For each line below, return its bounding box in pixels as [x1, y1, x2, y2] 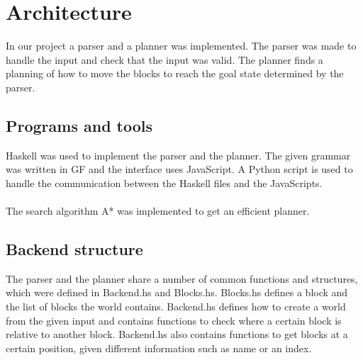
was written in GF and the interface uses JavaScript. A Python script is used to [6, 162, 353, 176]
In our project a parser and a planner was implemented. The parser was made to [6, 38, 357, 53]
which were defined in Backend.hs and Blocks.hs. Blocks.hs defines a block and [6, 285, 348, 300]
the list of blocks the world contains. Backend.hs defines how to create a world [6, 299, 346, 314]
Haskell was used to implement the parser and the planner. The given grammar [6, 147, 351, 162]
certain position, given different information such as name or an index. [6, 340, 312, 355]
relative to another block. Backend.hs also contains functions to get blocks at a [6, 327, 348, 342]
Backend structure [6, 238, 143, 260]
